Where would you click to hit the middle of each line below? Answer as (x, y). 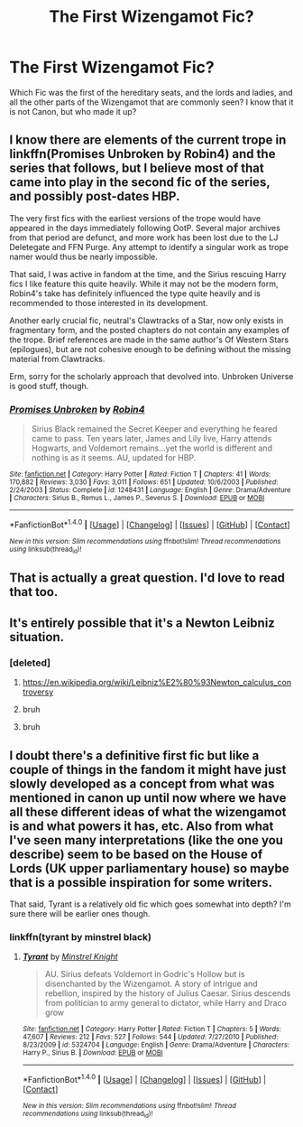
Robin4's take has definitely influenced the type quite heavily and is (135, 293)
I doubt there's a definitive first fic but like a (134, 755)
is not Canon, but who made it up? (73, 111)
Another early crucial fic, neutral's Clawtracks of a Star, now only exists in (147, 320)
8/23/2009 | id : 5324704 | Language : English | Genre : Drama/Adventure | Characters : (156, 1045)
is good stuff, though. (49, 386)
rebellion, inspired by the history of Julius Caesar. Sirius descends (168, 993)
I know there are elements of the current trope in (148, 140)
